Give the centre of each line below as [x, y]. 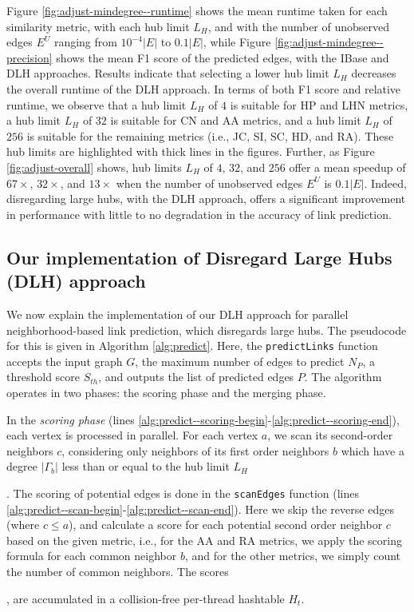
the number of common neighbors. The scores [118, 571]
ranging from [85, 42]
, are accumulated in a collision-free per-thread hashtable [146, 598]
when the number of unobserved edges [209, 183]
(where [23, 525]
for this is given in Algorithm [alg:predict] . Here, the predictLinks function [192, 346]
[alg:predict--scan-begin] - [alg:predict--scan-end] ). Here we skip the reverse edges [200, 509]
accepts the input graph [65, 361]
